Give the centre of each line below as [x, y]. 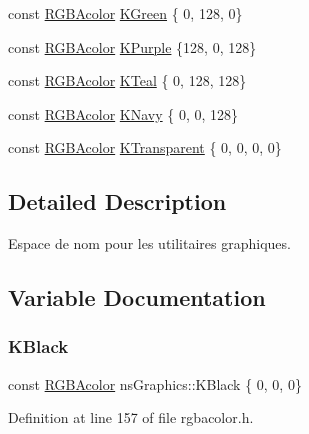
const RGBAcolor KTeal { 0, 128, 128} [127, 80]
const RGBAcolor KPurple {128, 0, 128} [132, 46]
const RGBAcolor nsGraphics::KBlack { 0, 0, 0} [155, 383]
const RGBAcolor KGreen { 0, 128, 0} [125, 13]
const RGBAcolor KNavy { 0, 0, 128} [123, 113]
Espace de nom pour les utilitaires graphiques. [149, 243]
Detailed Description [117, 201]
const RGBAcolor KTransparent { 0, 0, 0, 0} [145, 147]
